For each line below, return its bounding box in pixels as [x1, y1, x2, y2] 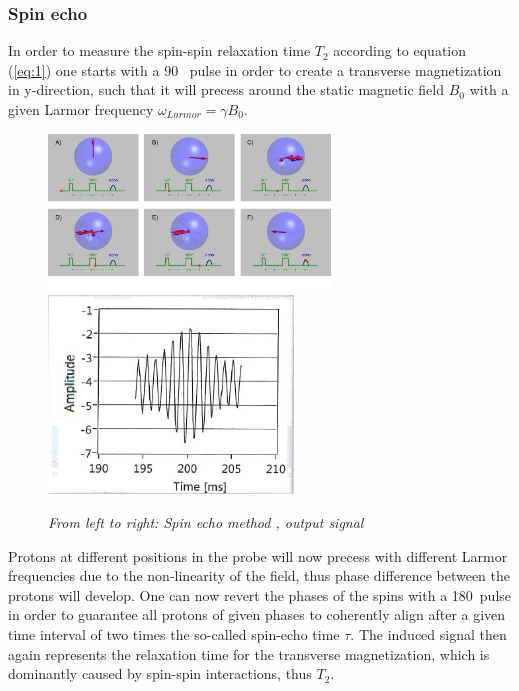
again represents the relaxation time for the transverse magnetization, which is [8, 643, 490, 664]
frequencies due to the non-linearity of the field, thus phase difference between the [8, 565, 510, 586]
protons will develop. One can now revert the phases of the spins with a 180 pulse [8, 584, 511, 605]
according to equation [333, 40, 467, 61]
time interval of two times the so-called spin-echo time [8, 623, 340, 644]
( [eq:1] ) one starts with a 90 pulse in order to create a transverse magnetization [8, 59, 502, 80]
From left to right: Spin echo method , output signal [48, 512, 364, 533]
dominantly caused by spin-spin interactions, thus [8, 663, 312, 684]
